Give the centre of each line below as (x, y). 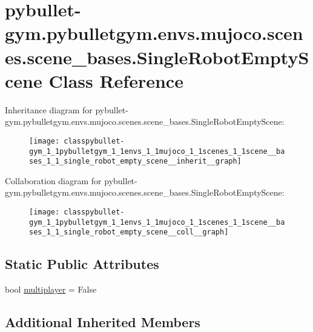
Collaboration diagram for (53, 180)
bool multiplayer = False (51, 289)
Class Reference (116, 80)
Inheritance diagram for (49, 109)
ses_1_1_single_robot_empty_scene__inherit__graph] (135, 161)
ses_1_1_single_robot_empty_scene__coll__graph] (129, 232)
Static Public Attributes (82, 264)
